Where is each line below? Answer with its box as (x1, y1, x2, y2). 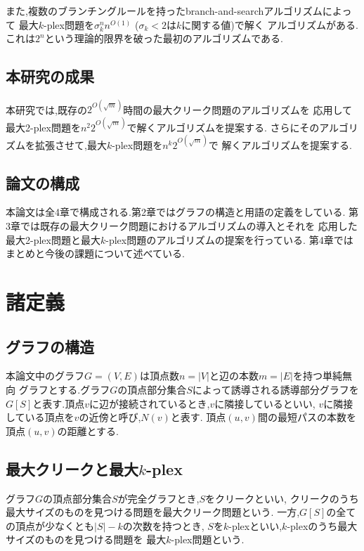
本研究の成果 (6, 65, 94, 87)
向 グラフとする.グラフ (6, 382, 110, 397)
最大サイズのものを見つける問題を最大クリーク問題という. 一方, (6, 505, 300, 519)
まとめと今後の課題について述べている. (6, 246, 185, 261)
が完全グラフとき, (117, 491, 200, 505)
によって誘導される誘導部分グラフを (192, 382, 359, 397)
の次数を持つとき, (122, 518, 204, 533)
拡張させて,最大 (34, 137, 107, 152)
